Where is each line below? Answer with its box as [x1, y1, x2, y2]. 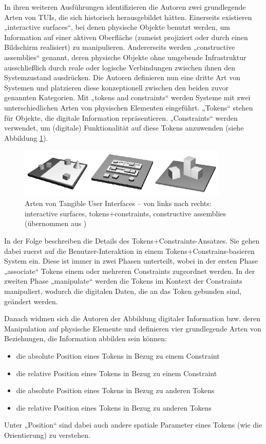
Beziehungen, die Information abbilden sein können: [4, 333, 167, 344]
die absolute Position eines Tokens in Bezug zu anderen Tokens [16, 385, 215, 396]
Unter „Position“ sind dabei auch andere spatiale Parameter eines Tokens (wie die [4, 419, 262, 430]
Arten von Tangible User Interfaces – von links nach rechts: [25, 198, 212, 209]
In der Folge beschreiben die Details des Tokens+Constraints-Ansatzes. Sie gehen [4, 235, 260, 246]
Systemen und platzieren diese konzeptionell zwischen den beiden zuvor [4, 82, 229, 92]
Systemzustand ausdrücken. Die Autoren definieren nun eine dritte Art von [4, 72, 240, 83]
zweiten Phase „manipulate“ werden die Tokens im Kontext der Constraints [4, 275, 242, 286]
